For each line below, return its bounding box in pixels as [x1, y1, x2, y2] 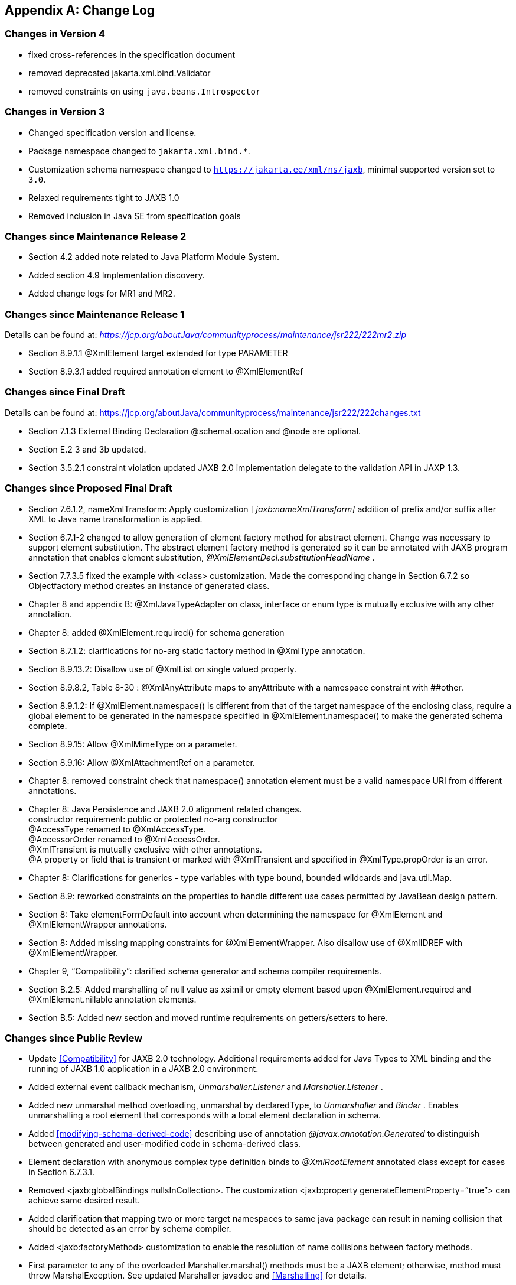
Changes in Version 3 [5, 106, 105, 118]
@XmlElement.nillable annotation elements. [28, 994, 197, 1004]
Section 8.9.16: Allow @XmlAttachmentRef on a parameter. [28, 757, 255, 767]
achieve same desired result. [28, 1195, 141, 1206]
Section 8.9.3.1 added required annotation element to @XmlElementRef [28, 366, 303, 377]
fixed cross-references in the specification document [28, 49, 236, 60]
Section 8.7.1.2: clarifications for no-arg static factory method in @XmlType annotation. [28, 645, 365, 656]
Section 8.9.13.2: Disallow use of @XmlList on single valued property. [28, 663, 297, 674]
